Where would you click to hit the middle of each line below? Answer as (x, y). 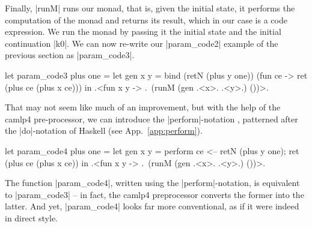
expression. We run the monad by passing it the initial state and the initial (143, 31)
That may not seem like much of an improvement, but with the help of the (143, 107)
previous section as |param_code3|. (70, 55)
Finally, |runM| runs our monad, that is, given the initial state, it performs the (150, 8)
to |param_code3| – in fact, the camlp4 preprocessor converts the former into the (154, 194)
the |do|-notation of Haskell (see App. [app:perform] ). (104, 130)
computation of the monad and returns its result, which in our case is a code (146, 19)
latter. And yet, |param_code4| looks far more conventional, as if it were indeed (152, 206)
